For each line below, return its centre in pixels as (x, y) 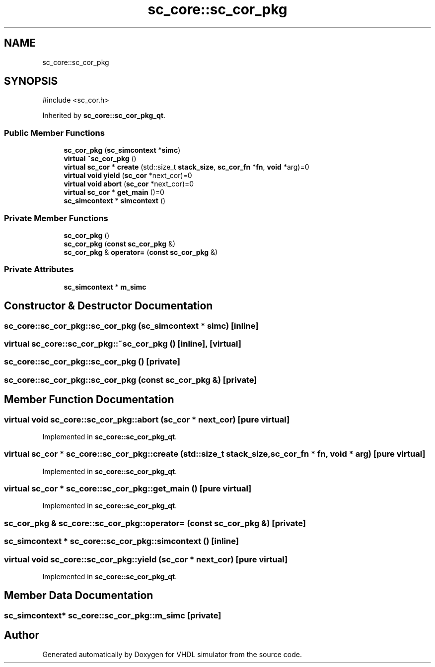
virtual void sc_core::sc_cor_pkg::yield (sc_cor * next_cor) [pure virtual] (146, 559)
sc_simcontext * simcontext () (115, 201)
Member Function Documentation (89, 400)
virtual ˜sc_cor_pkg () (100, 159)
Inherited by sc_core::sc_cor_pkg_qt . (104, 116)
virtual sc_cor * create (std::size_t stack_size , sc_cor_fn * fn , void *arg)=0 (186, 167)
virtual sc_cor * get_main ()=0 (114, 192)
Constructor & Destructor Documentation (109, 306)
